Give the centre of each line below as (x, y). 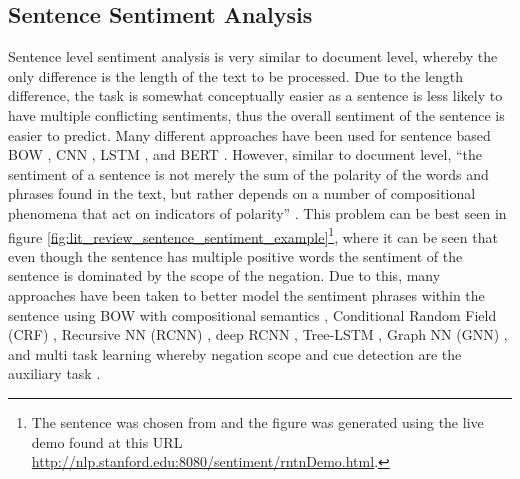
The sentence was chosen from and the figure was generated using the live (257, 421)
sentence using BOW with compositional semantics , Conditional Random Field (252, 314)
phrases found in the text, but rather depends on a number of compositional (242, 193)
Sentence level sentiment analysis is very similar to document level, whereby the (253, 56)
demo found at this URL (107, 441)
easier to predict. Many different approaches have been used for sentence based (249, 134)
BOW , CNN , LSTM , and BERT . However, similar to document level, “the (245, 154)
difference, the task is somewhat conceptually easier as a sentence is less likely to (255, 95)
